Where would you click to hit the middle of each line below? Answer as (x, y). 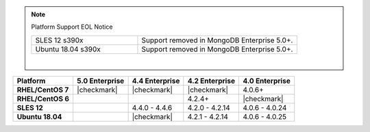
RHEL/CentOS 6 (43, 99)
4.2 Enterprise (211, 81)
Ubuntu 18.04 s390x (68, 49)
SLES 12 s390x (59, 40)
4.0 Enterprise (267, 81)
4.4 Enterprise (156, 81)
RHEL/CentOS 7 (43, 90)
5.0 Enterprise (100, 81)
